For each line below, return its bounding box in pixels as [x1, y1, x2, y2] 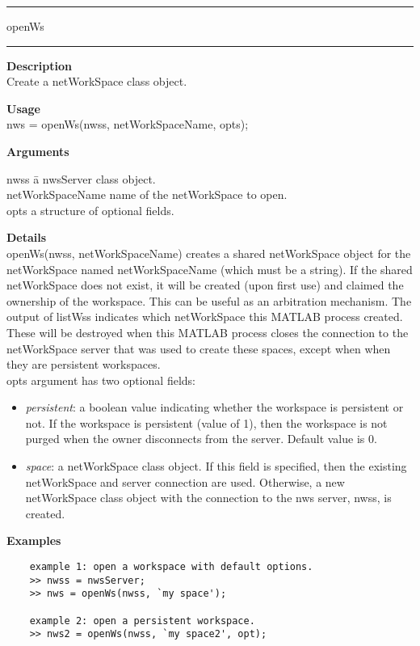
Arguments [6, 142, 69, 159]
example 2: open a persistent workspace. [29, 614, 255, 627]
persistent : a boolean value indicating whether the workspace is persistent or [25, 399, 404, 416]
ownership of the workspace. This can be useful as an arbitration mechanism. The [6, 292, 412, 309]
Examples [6, 532, 61, 549]
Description [6, 57, 73, 74]
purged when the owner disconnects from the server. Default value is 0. [25, 430, 377, 447]
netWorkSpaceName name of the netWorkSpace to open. [6, 186, 288, 203]
